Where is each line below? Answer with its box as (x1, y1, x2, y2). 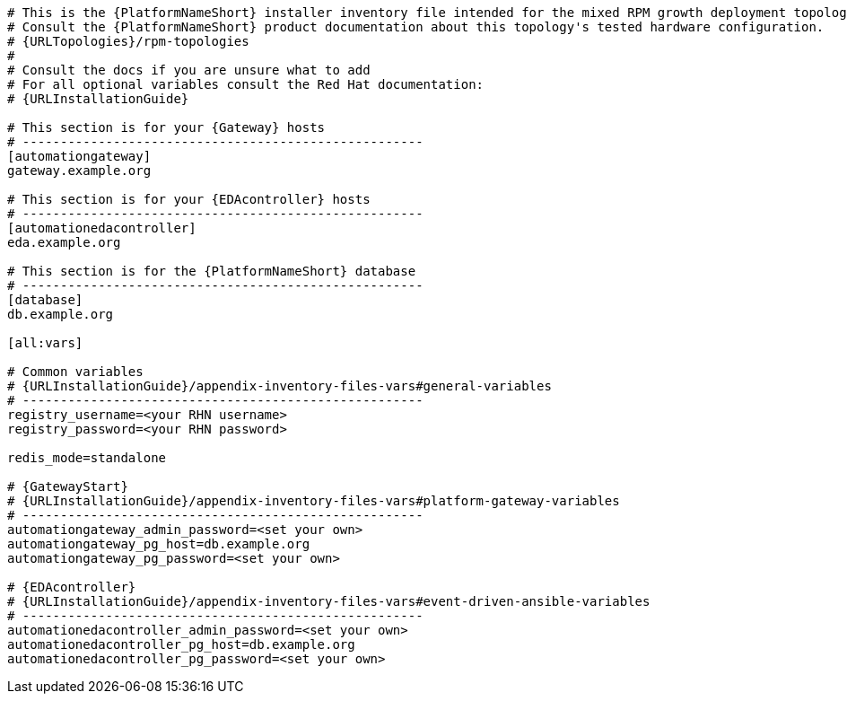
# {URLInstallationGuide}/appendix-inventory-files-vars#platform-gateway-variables (7, 494, 620, 508)
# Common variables (7, 364, 144, 379)
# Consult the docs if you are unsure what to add (7, 63, 371, 77)
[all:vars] (7, 336, 83, 350)
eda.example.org (7, 235, 121, 250)
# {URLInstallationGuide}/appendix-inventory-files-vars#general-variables (7, 379, 552, 393)
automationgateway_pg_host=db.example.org (7, 537, 310, 551)
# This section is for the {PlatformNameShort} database (7, 264, 416, 278)
